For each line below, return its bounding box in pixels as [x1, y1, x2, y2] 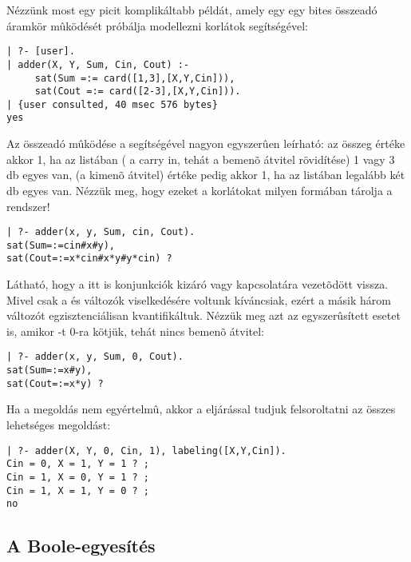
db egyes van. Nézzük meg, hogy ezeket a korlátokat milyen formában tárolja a [6, 181, 393, 198]
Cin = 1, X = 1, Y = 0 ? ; [6, 484, 149, 496]
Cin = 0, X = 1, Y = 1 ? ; [6, 458, 149, 470]
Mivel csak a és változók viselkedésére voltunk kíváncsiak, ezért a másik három [6, 291, 391, 308]
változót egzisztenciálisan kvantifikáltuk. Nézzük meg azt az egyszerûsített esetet [6, 307, 401, 324]
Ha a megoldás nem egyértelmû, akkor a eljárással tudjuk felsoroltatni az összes [6, 401, 396, 417]
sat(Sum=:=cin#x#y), [6, 239, 116, 251]
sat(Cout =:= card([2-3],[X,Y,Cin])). [34, 86, 241, 98]
